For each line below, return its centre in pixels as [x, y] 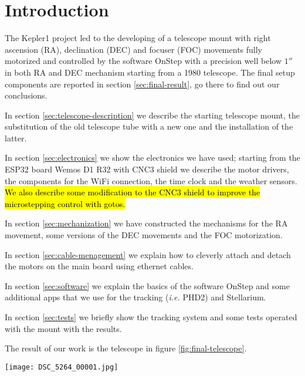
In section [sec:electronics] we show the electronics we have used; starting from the [152, 157]
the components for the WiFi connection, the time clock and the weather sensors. [151, 180]
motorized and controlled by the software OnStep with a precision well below [143, 61]
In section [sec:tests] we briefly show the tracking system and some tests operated [151, 317]
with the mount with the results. [63, 328]
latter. [16, 138]
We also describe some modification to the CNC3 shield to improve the [133, 192]
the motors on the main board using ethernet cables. [99, 266]
